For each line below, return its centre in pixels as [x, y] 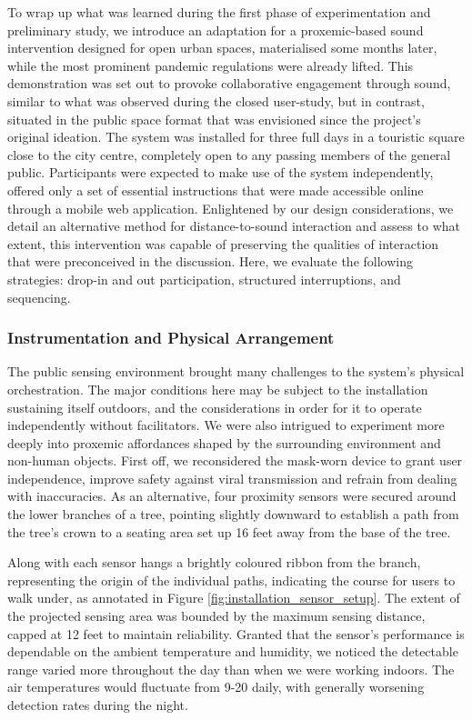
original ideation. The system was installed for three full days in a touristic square [236, 137]
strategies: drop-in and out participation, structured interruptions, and [204, 279]
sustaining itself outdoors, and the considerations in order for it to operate [215, 407]
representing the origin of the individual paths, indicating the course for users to [231, 580]
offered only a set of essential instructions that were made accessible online [216, 190]
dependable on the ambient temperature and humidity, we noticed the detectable [233, 651]
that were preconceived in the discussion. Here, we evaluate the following [210, 261]
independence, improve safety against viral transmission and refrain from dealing [232, 478]
